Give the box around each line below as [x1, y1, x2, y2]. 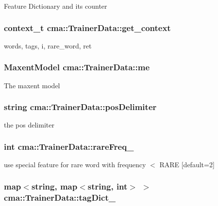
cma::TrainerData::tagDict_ [4, 191, 116, 203]
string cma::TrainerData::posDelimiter [4, 101, 157, 113]
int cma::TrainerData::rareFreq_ [4, 140, 134, 152]
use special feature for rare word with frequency [4, 159, 146, 170]
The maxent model [4, 80, 60, 90]
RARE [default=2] [159, 159, 215, 170]
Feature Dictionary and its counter [4, 1, 107, 11]
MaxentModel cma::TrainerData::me [4, 61, 150, 73]
